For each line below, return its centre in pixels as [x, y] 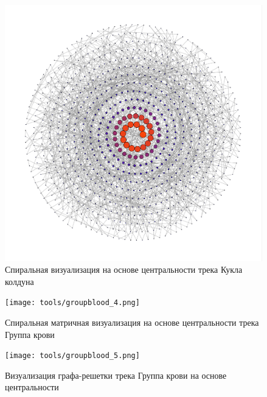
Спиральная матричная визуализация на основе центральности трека [132, 322]
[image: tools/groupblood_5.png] [72, 356]
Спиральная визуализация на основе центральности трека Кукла [124, 269]
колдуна [19, 281]
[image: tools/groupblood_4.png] [72, 303]
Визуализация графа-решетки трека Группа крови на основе [116, 375]
